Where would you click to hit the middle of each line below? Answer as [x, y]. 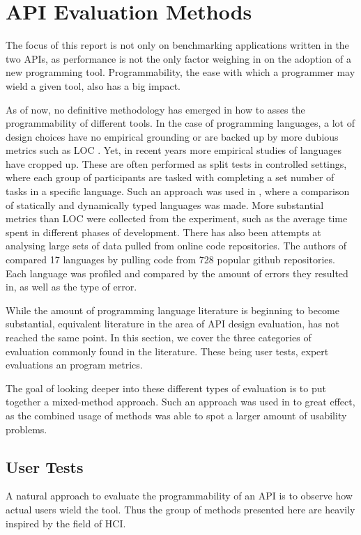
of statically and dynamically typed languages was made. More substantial [165, 204]
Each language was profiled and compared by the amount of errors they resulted [177, 273]
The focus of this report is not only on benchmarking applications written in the [177, 45]
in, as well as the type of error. [71, 287]
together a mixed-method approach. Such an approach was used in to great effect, [180, 402]
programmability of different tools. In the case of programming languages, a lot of [180, 123]
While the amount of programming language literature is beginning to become [172, 310]
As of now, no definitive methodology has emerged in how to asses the [155, 109]
